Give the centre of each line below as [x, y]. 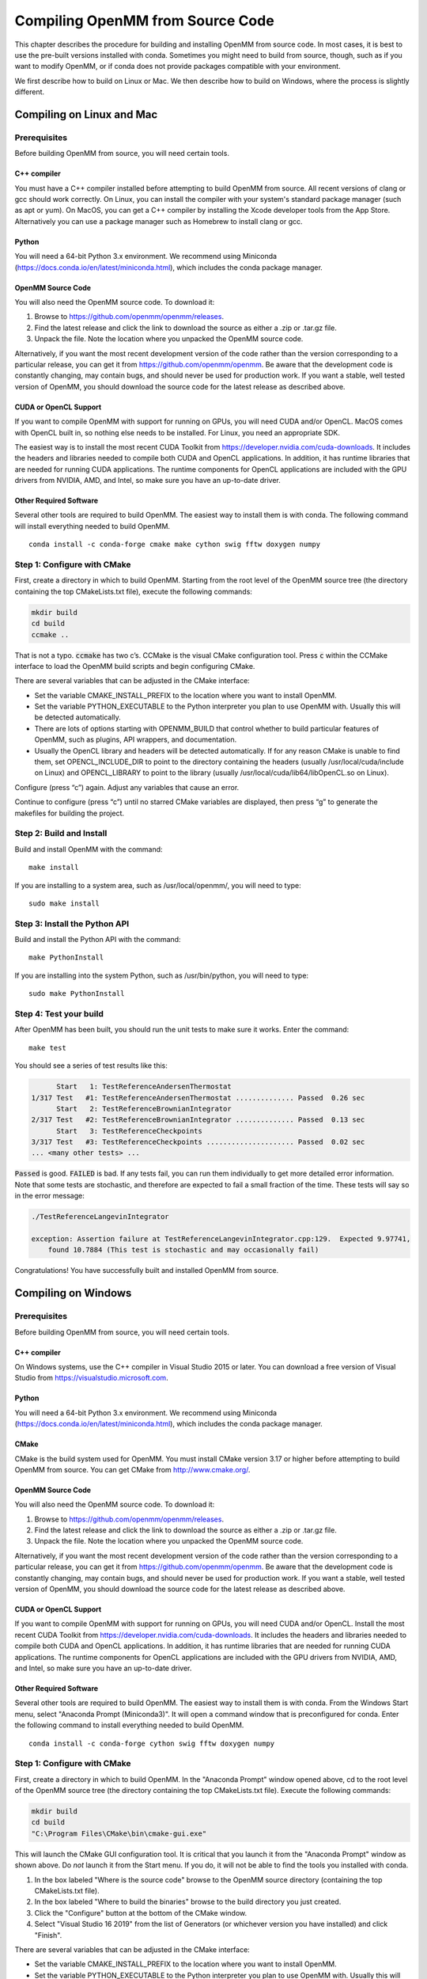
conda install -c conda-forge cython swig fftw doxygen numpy [152, 1743]
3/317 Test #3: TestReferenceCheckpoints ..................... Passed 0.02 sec [198, 1142]
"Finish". [48, 1935]
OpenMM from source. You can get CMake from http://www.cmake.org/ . [132, 1469]
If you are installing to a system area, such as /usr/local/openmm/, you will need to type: [158, 885]
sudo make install [64, 903]
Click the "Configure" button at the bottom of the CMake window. [141, 1913]
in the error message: [49, 1196]
